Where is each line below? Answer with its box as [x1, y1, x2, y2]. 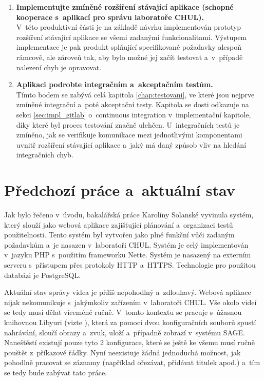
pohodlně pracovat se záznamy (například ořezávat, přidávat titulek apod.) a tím [4, 357, 260, 368]
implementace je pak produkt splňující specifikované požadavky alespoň [16, 42, 241, 52]
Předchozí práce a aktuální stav [4, 179, 235, 200]
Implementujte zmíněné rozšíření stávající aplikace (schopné [16, 2, 234, 12]
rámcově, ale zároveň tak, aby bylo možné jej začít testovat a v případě [16, 51, 243, 62]
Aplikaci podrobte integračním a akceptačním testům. [16, 79, 213, 90]
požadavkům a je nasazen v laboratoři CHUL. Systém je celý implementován [4, 239, 249, 250]
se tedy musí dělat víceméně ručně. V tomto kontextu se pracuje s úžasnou [4, 307, 242, 317]
